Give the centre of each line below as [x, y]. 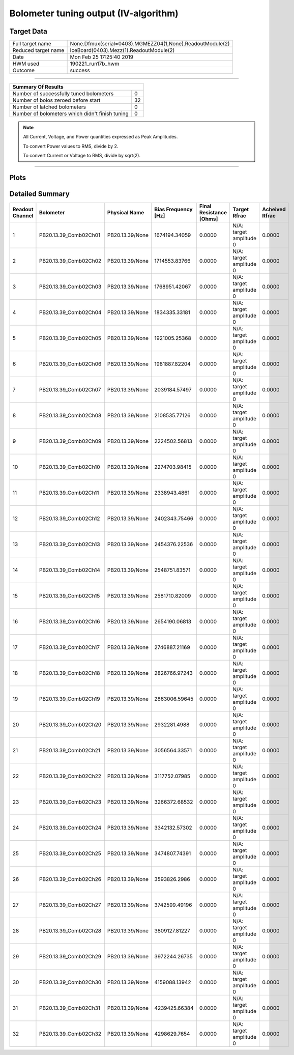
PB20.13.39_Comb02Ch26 [70, 879]
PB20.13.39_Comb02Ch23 [70, 802]
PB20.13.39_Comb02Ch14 [69, 570]
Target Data [28, 31]
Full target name [32, 44]
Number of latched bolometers [49, 107]
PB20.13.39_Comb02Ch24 [70, 828]
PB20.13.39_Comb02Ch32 [70, 1034]
